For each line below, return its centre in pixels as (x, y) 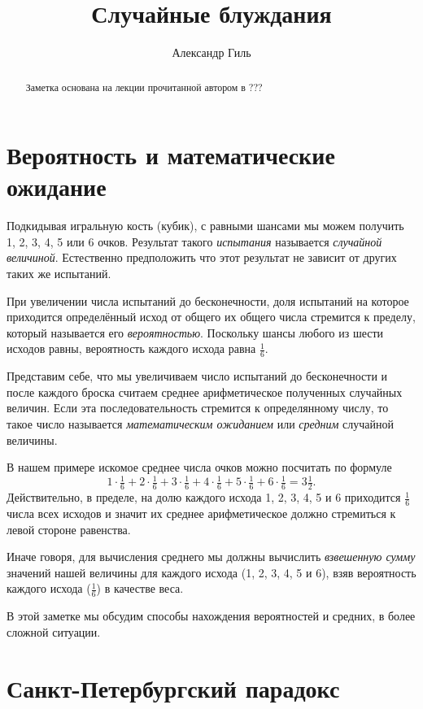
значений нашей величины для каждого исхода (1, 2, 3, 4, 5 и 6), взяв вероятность (211, 572)
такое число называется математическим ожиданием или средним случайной (200, 424)
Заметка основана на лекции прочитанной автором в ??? (144, 87)
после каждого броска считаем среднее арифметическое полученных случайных (205, 391)
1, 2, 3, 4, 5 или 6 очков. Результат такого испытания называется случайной (194, 241)
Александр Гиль (211, 52)
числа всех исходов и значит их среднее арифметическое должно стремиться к (201, 513)
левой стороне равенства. (69, 529)
